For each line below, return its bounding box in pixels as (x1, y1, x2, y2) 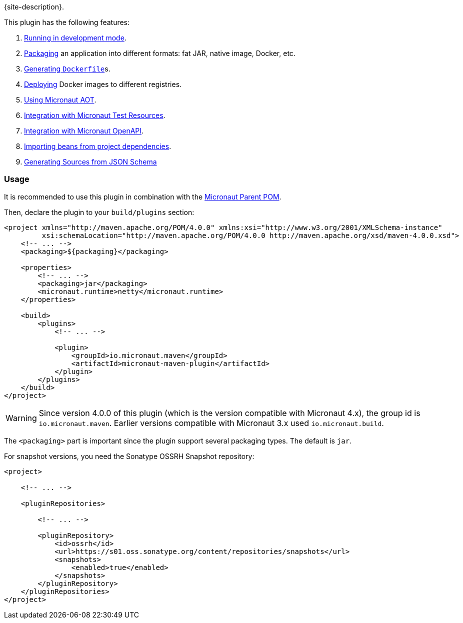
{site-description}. (4, 2, 64, 11)
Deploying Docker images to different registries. (24, 80, 182, 88)
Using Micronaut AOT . (24, 95, 96, 104)
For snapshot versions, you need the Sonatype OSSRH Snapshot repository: (4, 451, 254, 460)
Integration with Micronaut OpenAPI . (24, 126, 144, 135)
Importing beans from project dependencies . (24, 142, 171, 150)
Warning (5, 412, 37, 423)
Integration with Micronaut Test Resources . (24, 111, 165, 119)
